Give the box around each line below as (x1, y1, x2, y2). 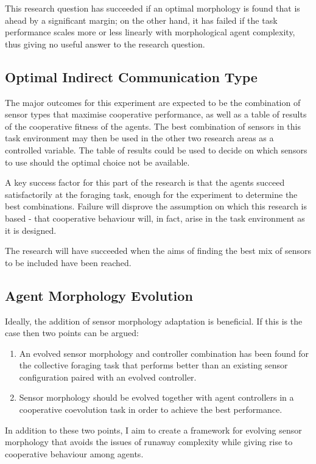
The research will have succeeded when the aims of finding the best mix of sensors (5, 244, 312, 257)
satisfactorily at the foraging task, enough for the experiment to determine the (5, 188, 298, 200)
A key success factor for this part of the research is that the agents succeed (5, 176, 285, 189)
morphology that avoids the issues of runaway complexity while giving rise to (5, 435, 293, 448)
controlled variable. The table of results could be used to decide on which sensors (5, 143, 307, 156)
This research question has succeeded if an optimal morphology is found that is (5, 2, 300, 14)
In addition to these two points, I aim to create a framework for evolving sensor (5, 423, 302, 436)
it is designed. (5, 223, 57, 236)
